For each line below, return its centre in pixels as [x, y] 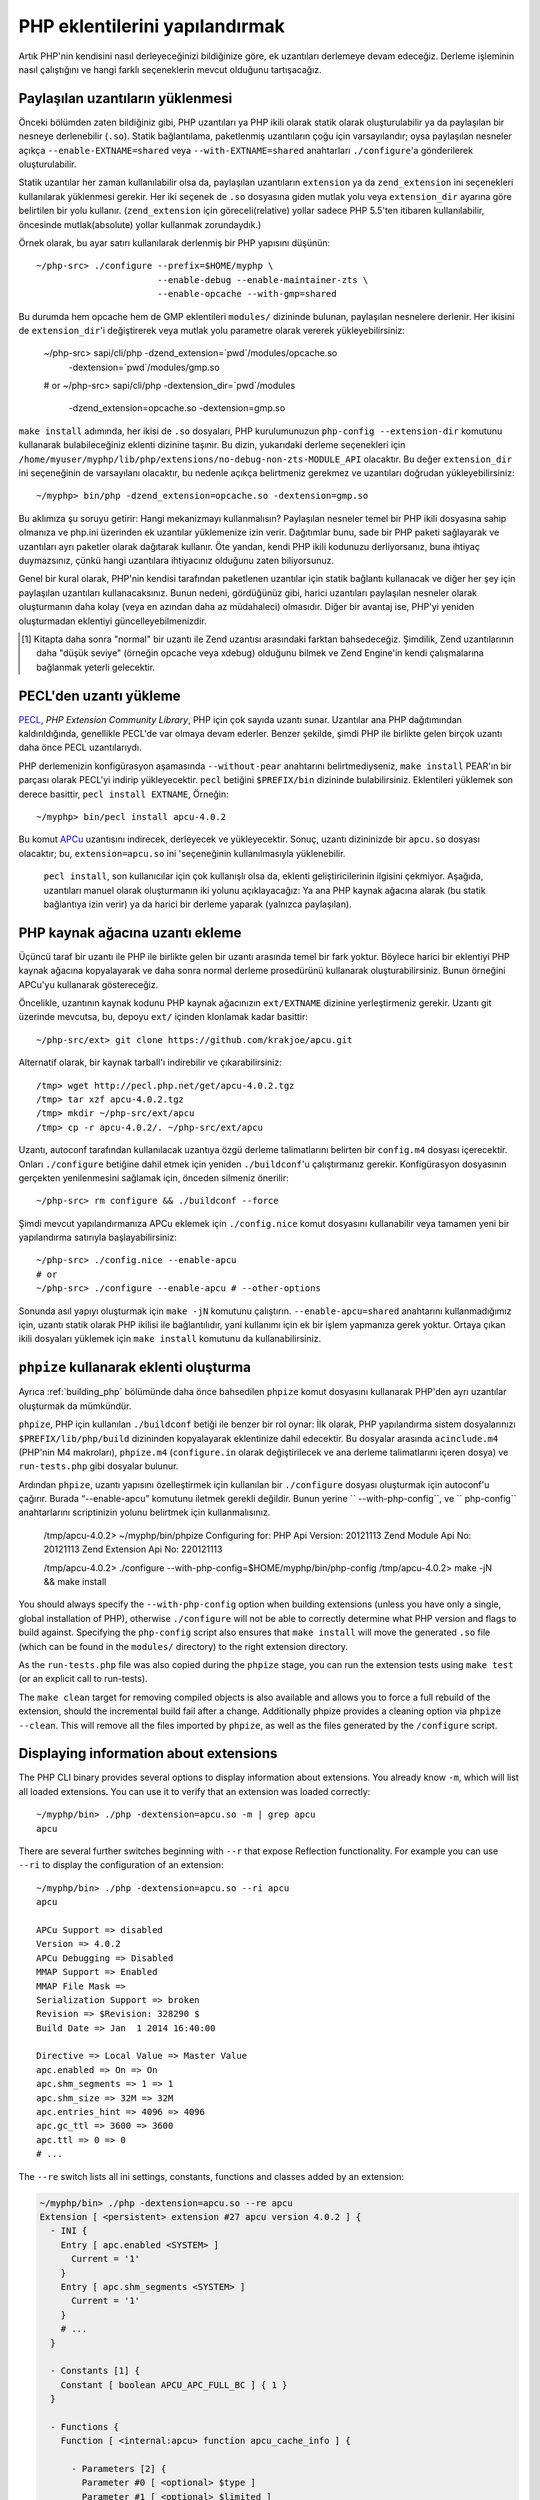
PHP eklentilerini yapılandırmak [151, 26]
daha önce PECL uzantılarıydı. [80, 747]
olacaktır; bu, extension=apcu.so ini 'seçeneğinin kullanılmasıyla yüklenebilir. [182, 853]
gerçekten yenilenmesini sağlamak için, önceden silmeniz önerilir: [153, 1177]
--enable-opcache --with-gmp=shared [246, 294]
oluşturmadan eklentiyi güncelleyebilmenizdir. [112, 621]
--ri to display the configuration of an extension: [121, 1865]
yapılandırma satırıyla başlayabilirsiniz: [97, 1237]
